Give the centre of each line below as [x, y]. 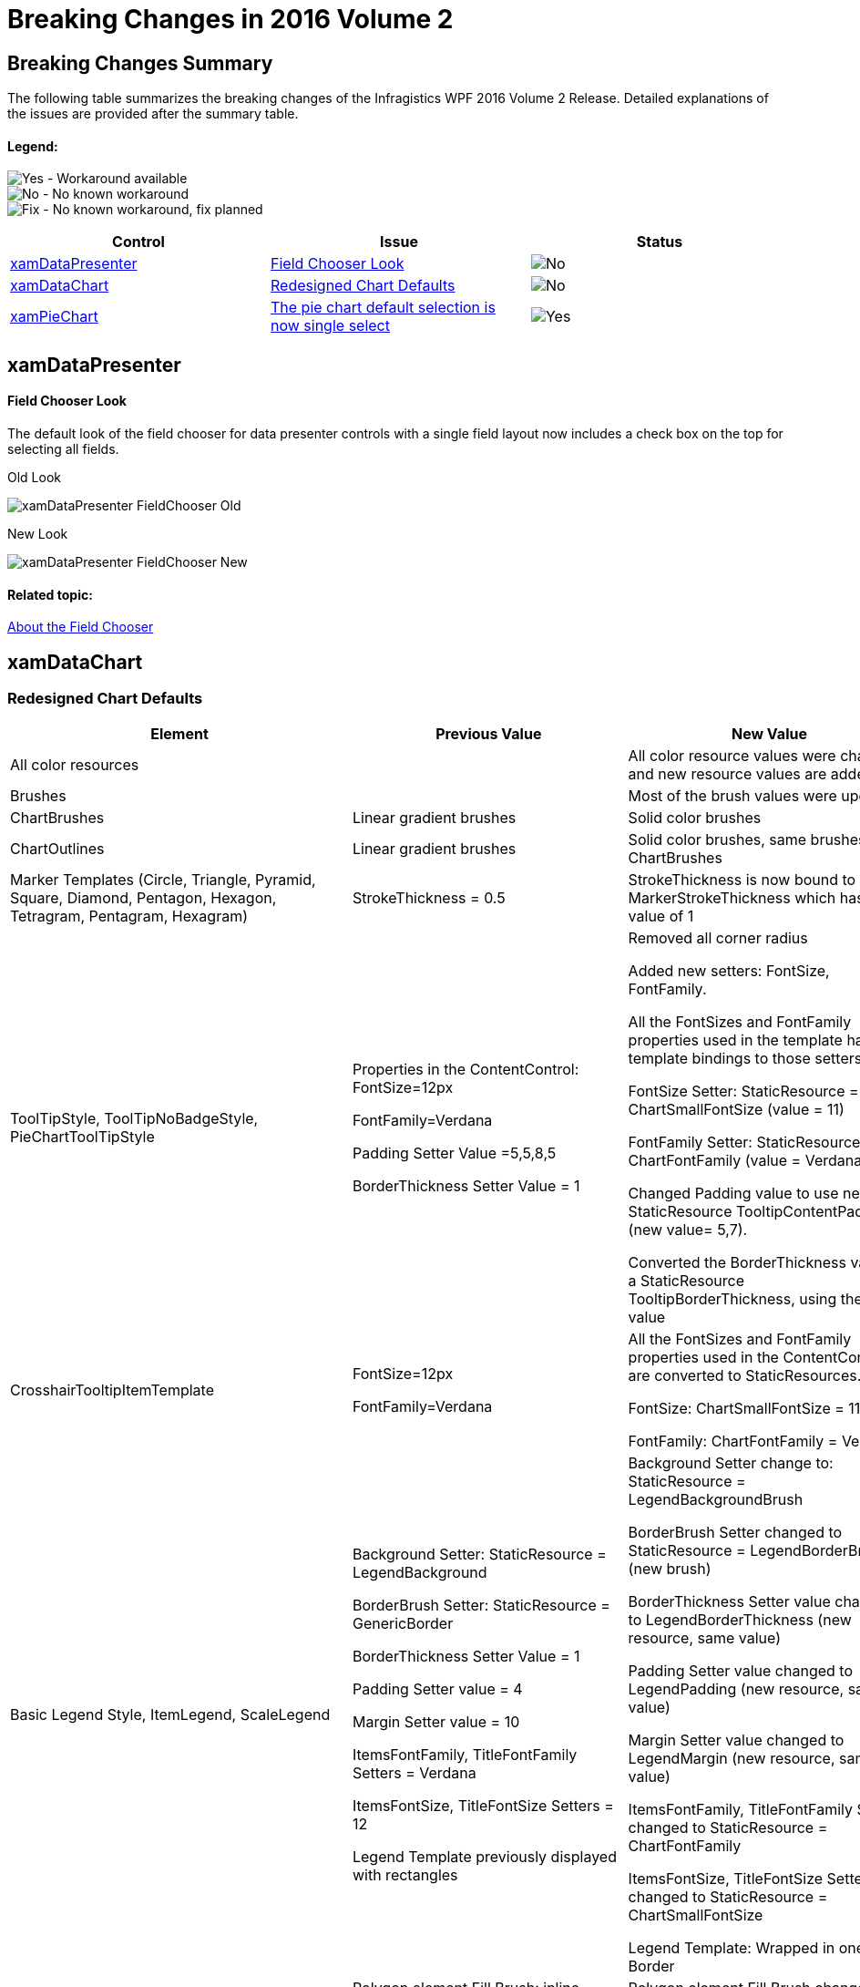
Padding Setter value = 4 [437, 1689]
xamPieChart [54, 317]
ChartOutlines [57, 849]
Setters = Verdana [414, 1773]
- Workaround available [117, 179]
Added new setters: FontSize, [729, 971]
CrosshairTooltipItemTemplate [112, 1390]
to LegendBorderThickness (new [740, 1620]
